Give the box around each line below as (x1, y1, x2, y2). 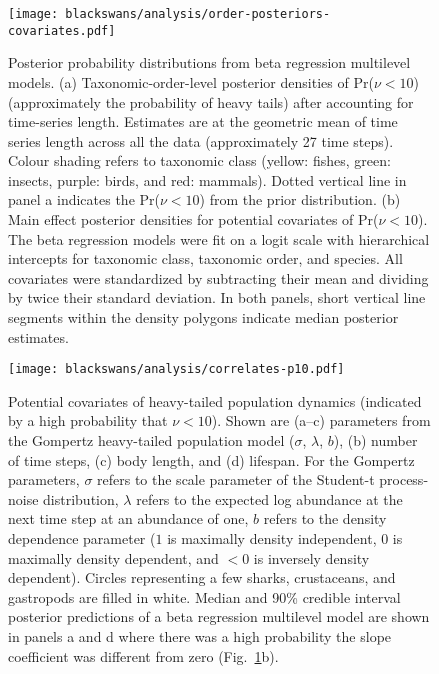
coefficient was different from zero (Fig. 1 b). (8, 645, 279, 666)
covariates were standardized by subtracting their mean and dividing (8, 267, 429, 288)
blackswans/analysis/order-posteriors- (65, 7, 331, 21)
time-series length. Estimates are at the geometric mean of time (8, 111, 398, 132)
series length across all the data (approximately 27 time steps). (8, 130, 394, 151)
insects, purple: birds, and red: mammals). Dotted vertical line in (8, 169, 407, 190)
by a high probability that (8, 410, 168, 431)
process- (379, 469, 429, 490)
